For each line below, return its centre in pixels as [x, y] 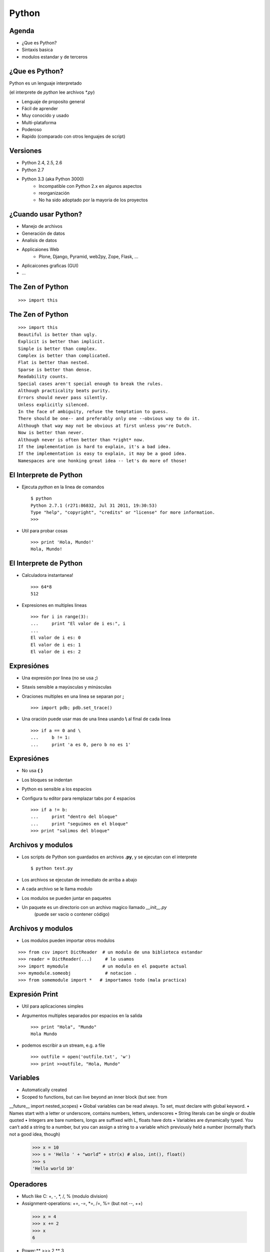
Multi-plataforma [39, 122]
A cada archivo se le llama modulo [57, 889]
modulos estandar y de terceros [54, 57]
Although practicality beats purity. [64, 390]
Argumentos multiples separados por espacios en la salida [82, 1015]
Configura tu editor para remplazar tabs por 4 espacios [78, 798]
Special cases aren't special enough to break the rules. [91, 384]
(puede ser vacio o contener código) [72, 914]
